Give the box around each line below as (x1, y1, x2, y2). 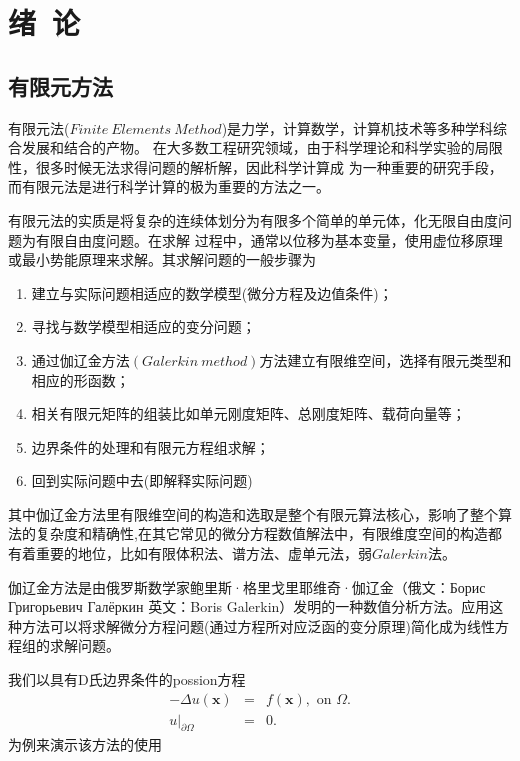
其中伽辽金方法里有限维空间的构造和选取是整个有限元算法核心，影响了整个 (8, 503, 498, 524)
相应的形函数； (31, 369, 130, 390)
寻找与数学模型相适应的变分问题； (31, 316, 256, 337)
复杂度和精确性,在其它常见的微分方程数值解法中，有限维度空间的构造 (35, 523, 488, 544)
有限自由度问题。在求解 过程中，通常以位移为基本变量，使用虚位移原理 (35, 229, 503, 250)
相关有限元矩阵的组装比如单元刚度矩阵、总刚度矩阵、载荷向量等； (31, 403, 466, 424)
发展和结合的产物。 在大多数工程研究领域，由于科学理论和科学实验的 (21, 137, 475, 158)
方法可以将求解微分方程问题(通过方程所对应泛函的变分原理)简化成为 (21, 615, 467, 636)
